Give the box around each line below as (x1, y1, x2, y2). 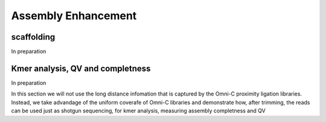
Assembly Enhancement (11, 9, 137, 22)
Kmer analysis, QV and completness (11, 63, 151, 73)
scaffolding (11, 32, 56, 42)
